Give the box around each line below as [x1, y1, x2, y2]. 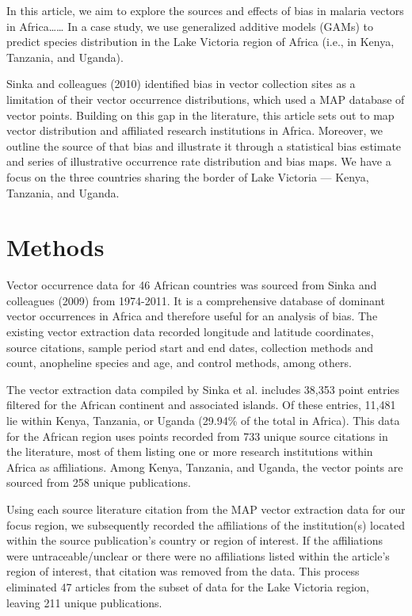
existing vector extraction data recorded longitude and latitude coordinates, [6, 323, 374, 340]
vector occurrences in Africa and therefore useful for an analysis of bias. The [6, 308, 378, 324]
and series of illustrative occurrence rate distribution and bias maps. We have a [6, 153, 391, 170]
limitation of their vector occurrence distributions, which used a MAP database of [6, 90, 405, 107]
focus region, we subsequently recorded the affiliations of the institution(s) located [6, 516, 406, 533]
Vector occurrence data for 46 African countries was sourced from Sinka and [6, 277, 377, 293]
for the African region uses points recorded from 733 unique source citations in [6, 427, 388, 444]
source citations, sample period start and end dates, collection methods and [6, 339, 373, 355]
